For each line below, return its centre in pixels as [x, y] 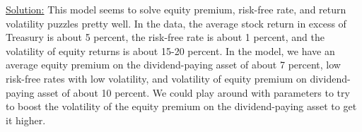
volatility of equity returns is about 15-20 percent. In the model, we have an [170, 50]
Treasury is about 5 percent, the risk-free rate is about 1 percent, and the [165, 37]
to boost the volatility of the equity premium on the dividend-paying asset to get [181, 106]
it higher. [26, 120]
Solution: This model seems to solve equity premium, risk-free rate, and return [176, 9]
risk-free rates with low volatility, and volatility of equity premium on [156, 78]
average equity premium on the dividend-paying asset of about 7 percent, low [173, 65]
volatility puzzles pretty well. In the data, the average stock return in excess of [176, 23]
